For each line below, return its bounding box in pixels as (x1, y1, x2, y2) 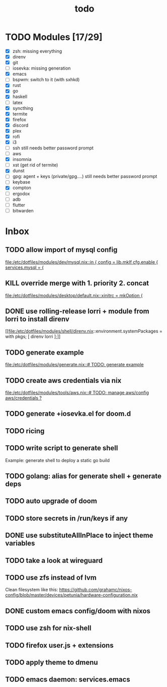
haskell (12, 94, 28, 100)
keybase (12, 179, 31, 185)
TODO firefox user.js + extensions (5, 641, 114, 650)
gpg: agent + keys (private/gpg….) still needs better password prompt (12, 174, 157, 180)
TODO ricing (5, 427, 45, 435)
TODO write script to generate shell (5, 444, 118, 452)
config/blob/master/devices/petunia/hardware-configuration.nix (5, 592, 138, 598)
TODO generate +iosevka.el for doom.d (5, 410, 131, 418)
